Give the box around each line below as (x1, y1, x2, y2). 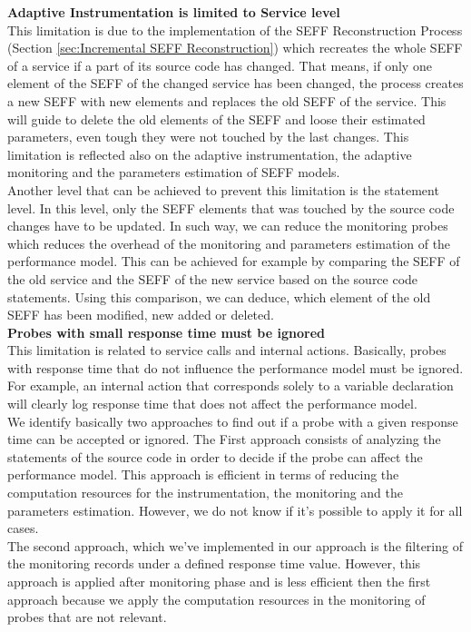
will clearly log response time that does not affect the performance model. (7, 394, 417, 413)
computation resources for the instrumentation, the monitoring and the (7, 483, 404, 502)
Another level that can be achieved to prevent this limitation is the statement (7, 180, 439, 199)
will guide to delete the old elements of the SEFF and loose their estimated (7, 109, 426, 128)
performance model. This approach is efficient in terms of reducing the (7, 465, 399, 484)
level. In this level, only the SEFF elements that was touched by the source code (7, 198, 455, 217)
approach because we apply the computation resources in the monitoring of (7, 589, 426, 608)
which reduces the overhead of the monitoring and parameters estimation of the (7, 233, 451, 252)
